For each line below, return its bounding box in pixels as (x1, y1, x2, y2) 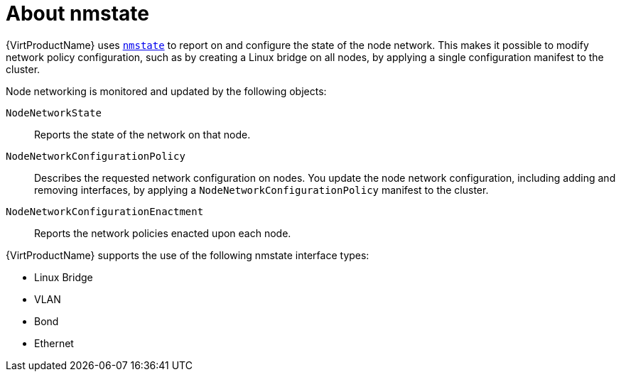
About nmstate (6, 1, 150, 26)
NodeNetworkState (6, 106, 102, 119)
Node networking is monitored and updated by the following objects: (6, 84, 327, 97)
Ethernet (34, 337, 74, 349)
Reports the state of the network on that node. (34, 128, 251, 141)
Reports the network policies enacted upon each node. (34, 226, 291, 239)
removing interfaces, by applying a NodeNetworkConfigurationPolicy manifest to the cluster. (34, 183, 489, 196)
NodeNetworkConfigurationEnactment (6, 205, 204, 217)
